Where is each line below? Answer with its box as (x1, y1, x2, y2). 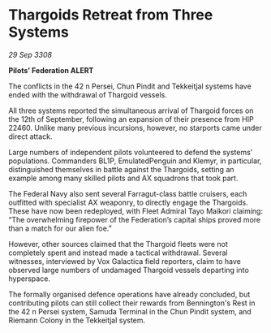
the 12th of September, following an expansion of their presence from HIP (8, 114, 254, 123)
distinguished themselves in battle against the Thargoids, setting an (8, 164, 234, 174)
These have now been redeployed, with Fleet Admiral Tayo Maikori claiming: (8, 205, 264, 216)
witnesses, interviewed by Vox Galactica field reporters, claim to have (8, 256, 241, 266)
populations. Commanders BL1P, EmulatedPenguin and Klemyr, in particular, (8, 156, 262, 166)
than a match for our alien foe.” (8, 223, 112, 233)
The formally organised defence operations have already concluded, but (8, 289, 251, 299)
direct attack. (8, 132, 53, 141)
